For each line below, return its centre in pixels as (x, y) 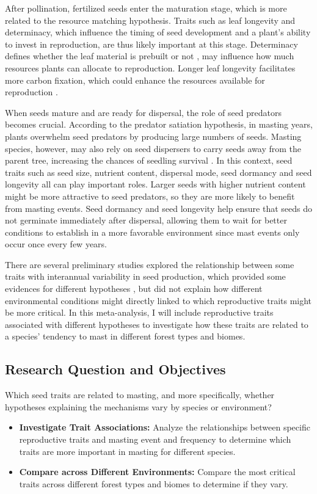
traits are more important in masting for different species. (127, 451)
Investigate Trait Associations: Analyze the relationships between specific (165, 427)
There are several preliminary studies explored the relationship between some (150, 264)
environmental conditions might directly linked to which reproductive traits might (158, 300)
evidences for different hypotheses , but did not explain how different (134, 289)
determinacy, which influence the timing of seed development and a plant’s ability (158, 32)
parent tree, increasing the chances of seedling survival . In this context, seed (149, 160)
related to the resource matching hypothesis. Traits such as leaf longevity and (150, 20)
